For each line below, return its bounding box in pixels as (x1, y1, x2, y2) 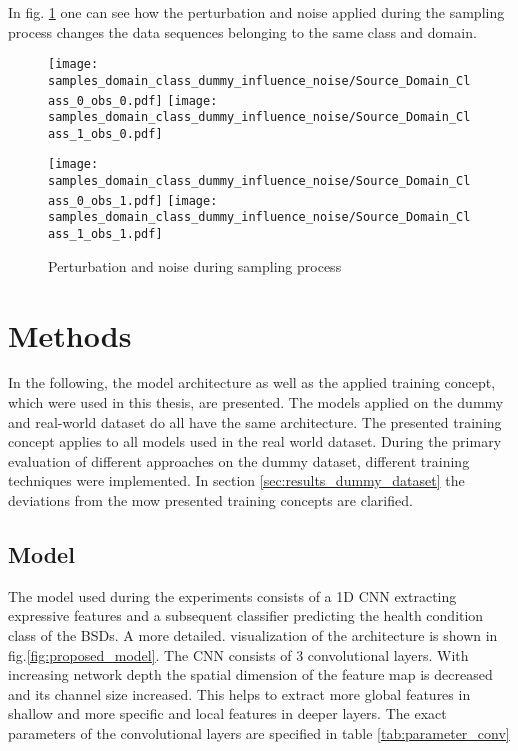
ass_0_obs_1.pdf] (48, 193, 163, 208)
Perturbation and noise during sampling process (48, 255, 342, 276)
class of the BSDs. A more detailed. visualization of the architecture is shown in (8, 625, 498, 646)
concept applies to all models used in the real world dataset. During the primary (8, 431, 502, 452)
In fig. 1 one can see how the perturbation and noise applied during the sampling (8, 2, 505, 22)
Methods (8, 314, 132, 355)
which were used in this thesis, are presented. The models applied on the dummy (8, 392, 504, 413)
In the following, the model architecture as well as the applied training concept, (8, 372, 496, 393)
